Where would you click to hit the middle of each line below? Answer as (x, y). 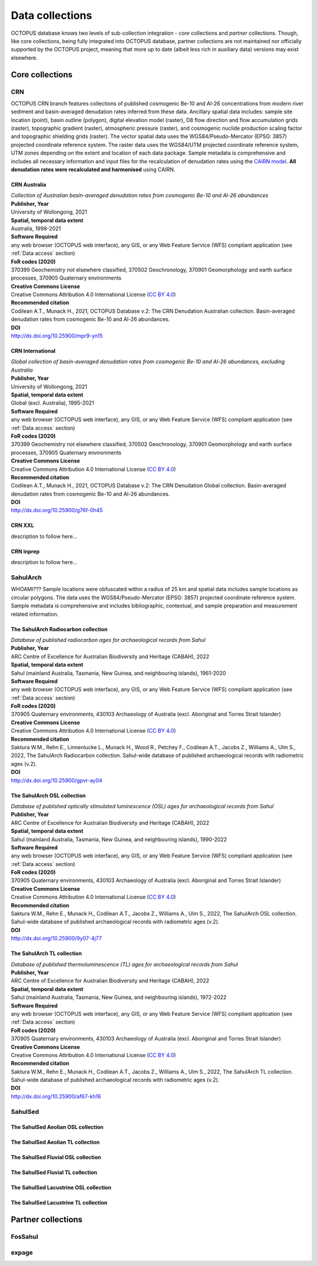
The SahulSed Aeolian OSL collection (57, 1127)
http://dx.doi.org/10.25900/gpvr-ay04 (57, 780)
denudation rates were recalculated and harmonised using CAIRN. (93, 169)
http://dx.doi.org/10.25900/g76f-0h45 (57, 510)
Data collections (52, 15)
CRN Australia (29, 185)
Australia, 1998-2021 (36, 228)
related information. (35, 614)
